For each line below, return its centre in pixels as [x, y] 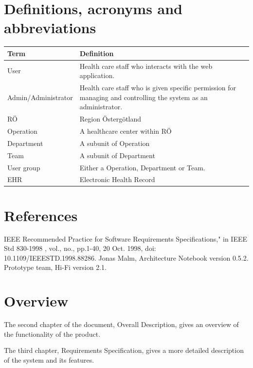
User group [24, 167]
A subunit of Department [117, 155]
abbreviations [50, 28]
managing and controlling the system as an [144, 97]
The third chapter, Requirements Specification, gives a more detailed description [124, 350]
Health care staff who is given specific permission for [158, 88]
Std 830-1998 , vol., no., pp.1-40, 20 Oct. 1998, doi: [80, 248]
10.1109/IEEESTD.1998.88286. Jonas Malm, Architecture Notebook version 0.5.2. [126, 257]
